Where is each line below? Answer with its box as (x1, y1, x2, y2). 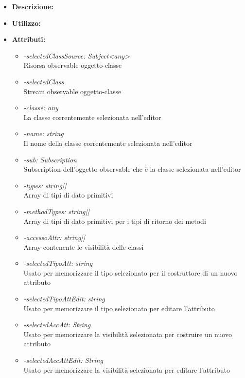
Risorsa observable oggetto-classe (23, 60, 122, 70)
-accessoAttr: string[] (23, 232, 85, 242)
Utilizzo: (12, 18, 41, 28)
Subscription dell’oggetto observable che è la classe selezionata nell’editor (23, 164, 241, 174)
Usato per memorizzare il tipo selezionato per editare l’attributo (23, 303, 215, 313)
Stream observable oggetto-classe (23, 86, 122, 96)
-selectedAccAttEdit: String (23, 355, 103, 365)
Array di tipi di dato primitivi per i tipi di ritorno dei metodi (23, 216, 206, 226)
